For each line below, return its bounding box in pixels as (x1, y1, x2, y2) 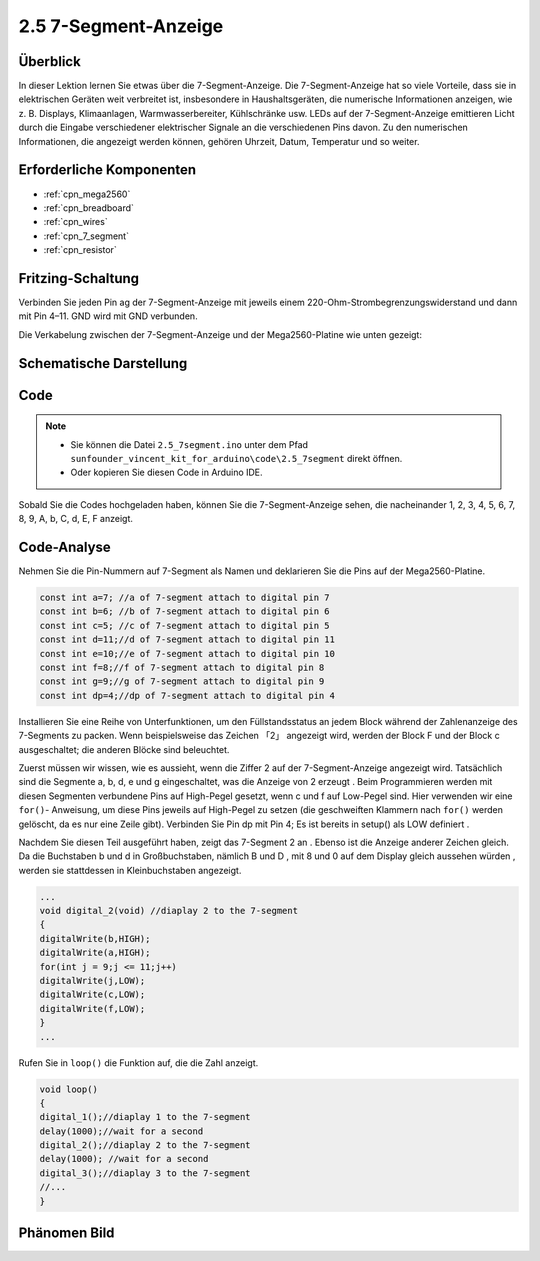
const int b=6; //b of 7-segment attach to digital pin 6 (39, 606, 330, 617)
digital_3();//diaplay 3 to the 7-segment (39, 1167, 251, 1179)
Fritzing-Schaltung (18, 270, 140, 287)
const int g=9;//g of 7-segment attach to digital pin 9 (39, 676, 325, 687)
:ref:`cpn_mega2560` (43, 188, 131, 200)
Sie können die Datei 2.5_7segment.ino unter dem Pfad (70, 438, 309, 450)
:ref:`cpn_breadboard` (43, 201, 135, 214)
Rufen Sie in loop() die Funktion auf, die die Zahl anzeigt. (18, 1056, 259, 1069)
